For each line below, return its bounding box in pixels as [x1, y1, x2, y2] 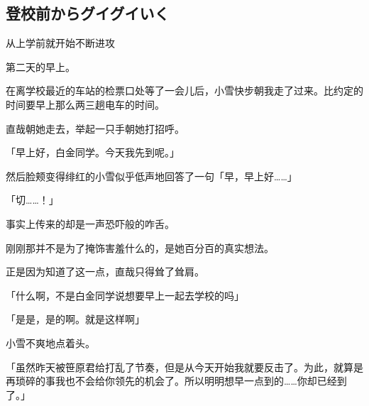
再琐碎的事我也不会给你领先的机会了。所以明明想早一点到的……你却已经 [6, 373, 337, 388]
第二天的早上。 [6, 59, 75, 74]
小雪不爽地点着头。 [6, 335, 95, 350]
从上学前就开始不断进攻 [6, 35, 115, 50]
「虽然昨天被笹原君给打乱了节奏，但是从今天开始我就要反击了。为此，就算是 [6, 359, 363, 374]
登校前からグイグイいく [6, 2, 170, 24]
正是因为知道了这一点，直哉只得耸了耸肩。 [6, 264, 204, 279]
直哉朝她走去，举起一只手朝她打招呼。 [6, 121, 184, 136]
